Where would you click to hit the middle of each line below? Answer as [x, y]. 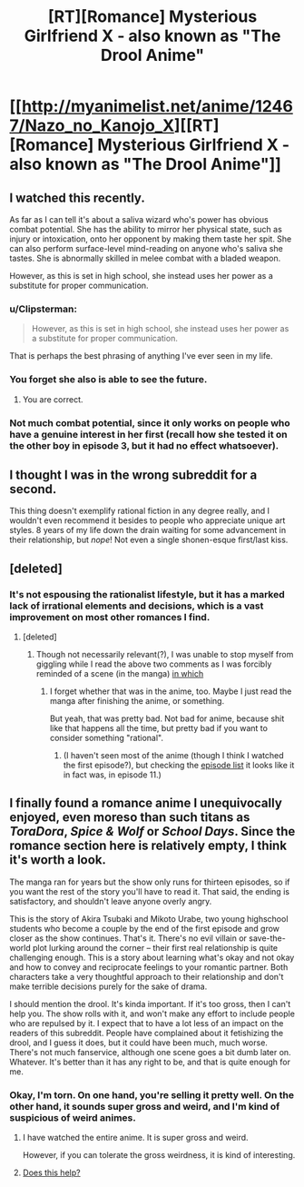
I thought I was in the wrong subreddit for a [133, 475]
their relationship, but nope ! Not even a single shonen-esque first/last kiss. [149, 540]
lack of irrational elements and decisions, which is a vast [137, 606]
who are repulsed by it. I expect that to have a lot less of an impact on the [147, 1023]
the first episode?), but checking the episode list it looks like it [179, 766]
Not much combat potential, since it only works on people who [150, 422]
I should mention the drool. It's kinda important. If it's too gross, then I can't [150, 1004]
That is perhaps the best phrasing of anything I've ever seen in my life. [142, 356]
